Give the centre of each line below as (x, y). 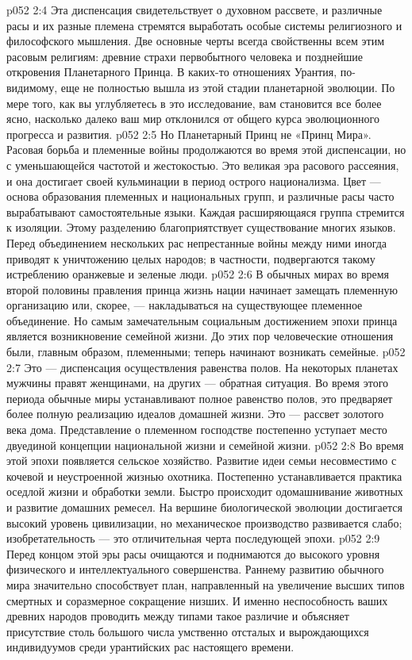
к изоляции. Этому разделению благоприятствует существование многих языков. (201, 227)
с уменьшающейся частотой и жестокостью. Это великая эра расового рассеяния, (203, 165)
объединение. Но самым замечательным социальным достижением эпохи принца (202, 320)
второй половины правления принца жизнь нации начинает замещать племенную (202, 289)
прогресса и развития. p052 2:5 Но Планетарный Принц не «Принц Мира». (189, 134)
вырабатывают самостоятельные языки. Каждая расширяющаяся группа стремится (206, 211)
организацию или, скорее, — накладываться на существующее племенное (185, 305)
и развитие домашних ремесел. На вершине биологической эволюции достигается (204, 507)
